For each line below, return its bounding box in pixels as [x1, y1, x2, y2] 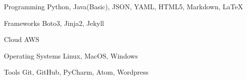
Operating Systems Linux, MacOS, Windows [4, 50, 138, 60]
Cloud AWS [4, 34, 40, 44]
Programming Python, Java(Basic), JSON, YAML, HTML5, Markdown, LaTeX [4, 1, 243, 11]
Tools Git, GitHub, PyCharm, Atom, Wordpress [4, 67, 149, 77]
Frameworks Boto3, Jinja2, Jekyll [4, 18, 104, 28]
